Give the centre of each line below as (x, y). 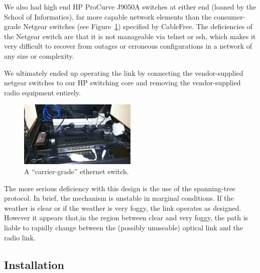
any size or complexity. (39, 55)
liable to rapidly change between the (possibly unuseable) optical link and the (123, 227)
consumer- (229, 16)
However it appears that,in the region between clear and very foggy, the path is (126, 218)
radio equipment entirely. (42, 92)
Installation (34, 264)
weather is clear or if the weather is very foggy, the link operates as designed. (123, 208)
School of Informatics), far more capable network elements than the (108, 16)
